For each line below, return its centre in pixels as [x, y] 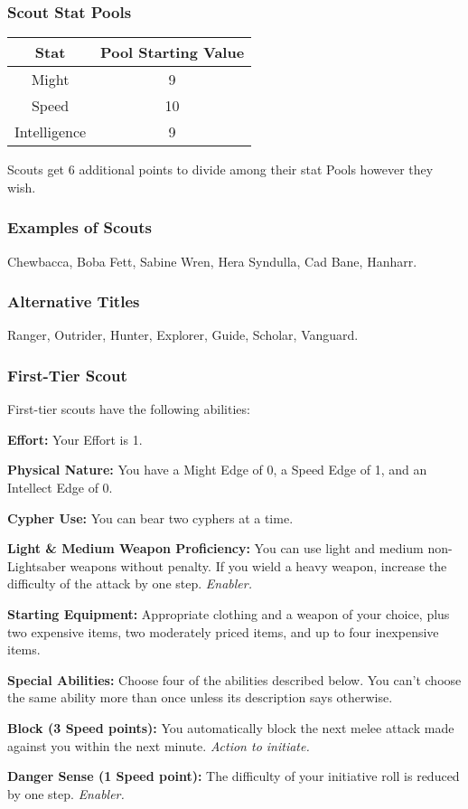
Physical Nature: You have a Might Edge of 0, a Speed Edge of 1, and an [217, 470]
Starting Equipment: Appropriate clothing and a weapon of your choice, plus [229, 614]
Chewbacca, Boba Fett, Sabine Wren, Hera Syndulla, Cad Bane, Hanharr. [212, 261]
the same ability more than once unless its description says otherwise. [200, 697]
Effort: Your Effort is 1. [75, 439]
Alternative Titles [74, 301]
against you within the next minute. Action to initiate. [159, 745]
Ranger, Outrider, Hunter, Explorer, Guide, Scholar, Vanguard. [183, 335]
